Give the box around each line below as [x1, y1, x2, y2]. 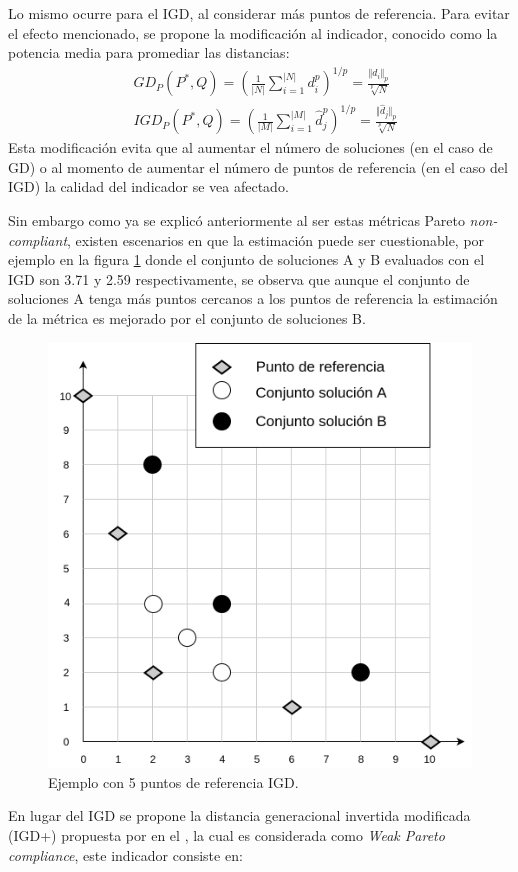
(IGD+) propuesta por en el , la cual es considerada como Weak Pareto [8, 825, 445, 846]
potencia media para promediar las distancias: [8, 42, 290, 63]
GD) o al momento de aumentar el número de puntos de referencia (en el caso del [8, 156, 508, 177]
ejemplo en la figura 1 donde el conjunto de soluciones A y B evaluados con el [8, 249, 485, 270]
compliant [8, 229, 68, 250]
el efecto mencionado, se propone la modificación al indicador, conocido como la [8, 22, 498, 43]
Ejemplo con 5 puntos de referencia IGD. [48, 771, 299, 792]
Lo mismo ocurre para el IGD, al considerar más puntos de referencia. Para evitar [8, 3, 510, 23]
